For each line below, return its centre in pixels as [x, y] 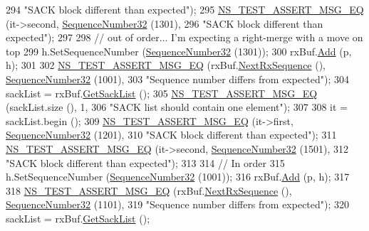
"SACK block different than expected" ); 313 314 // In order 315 [145, 162]
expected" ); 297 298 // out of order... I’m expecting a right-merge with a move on [184, 37]
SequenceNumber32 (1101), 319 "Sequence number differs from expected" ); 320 [178, 204]
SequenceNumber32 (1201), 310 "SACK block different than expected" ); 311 [171, 135]
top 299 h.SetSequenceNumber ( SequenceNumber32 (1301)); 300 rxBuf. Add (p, [179, 51]
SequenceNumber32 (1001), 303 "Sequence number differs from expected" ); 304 [178, 79]
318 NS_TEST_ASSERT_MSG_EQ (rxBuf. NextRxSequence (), [149, 190]
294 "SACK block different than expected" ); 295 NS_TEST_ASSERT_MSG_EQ [185, 9]
